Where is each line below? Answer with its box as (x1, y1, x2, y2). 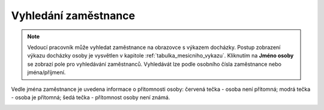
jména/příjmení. (27, 69, 66, 76)
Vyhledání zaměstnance (11, 9, 135, 22)
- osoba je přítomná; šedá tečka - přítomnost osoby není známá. (11, 93, 170, 101)
